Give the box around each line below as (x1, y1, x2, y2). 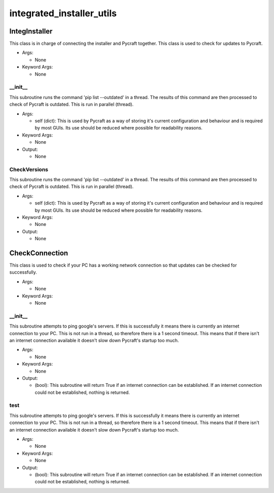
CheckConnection (9, 249, 68, 257)
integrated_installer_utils (9, 8, 117, 19)
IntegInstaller (9, 27, 53, 36)
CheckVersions (9, 166, 48, 173)
